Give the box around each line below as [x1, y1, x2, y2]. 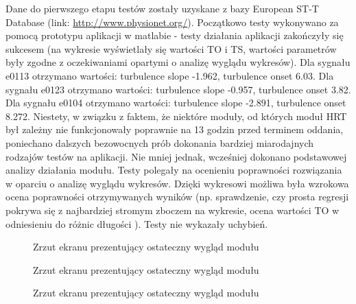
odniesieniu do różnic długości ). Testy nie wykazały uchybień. [5, 216, 268, 231]
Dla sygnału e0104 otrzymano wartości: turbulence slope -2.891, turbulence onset [5, 95, 346, 110]
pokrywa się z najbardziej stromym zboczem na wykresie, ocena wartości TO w [5, 202, 340, 217]
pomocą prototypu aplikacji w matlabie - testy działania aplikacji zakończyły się [5, 28, 344, 43]
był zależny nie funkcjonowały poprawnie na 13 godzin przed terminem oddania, [5, 122, 344, 137]
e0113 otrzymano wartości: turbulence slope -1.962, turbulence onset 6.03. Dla [5, 68, 334, 82]
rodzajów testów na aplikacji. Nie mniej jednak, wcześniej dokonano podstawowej [5, 149, 347, 163]
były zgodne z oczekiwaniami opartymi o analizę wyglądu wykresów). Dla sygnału [5, 55, 351, 69]
